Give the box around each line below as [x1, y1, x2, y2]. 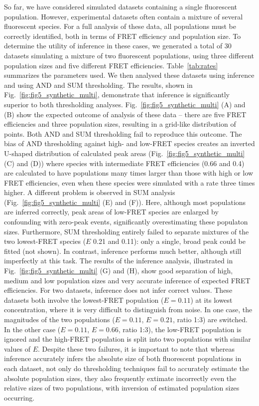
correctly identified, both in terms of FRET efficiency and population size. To [4, 30, 241, 41]
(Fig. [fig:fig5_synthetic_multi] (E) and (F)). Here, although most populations [4, 197, 246, 207]
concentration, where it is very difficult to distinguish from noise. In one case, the [4, 304, 253, 315]
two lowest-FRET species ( [4, 236, 86, 246]
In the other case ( [4, 324, 61, 334]
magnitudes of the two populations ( [4, 314, 115, 324]
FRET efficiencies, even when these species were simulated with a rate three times [4, 177, 255, 188]
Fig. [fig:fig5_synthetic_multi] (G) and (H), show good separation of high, [4, 265, 233, 276]
